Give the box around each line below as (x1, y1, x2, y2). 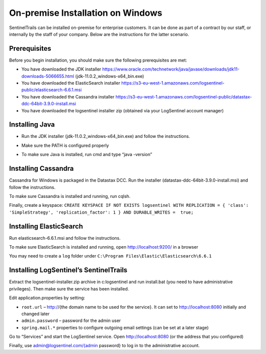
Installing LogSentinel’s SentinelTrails (9, 266, 128, 274)
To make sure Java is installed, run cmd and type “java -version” (21, 152, 152, 158)
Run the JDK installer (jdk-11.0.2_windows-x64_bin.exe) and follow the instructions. (21, 133, 190, 139)
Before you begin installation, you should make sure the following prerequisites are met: (9, 57, 187, 63)
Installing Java (9, 121, 55, 129)
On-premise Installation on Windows (9, 7, 163, 18)
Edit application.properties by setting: (9, 295, 86, 301)
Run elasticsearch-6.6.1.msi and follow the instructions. (9, 235, 121, 241)
